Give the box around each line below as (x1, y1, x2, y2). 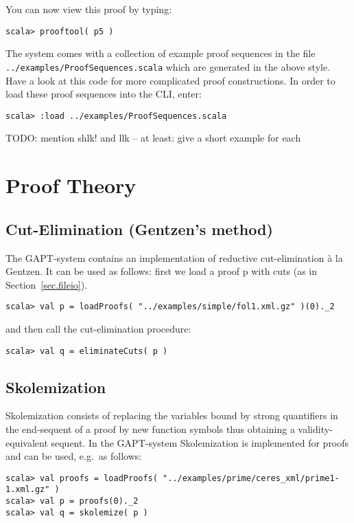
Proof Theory (5, 171, 137, 199)
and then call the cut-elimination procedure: (5, 321, 191, 335)
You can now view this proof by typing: (5, 2, 172, 16)
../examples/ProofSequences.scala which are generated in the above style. (5, 59, 331, 74)
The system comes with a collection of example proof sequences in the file (5, 46, 316, 60)
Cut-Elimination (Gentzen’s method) (5, 218, 273, 239)
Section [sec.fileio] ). (5, 277, 88, 291)
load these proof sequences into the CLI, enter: (5, 87, 202, 101)
